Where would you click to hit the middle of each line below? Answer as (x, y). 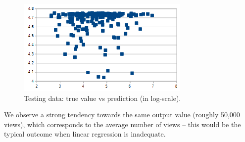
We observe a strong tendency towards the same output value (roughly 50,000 (122, 115)
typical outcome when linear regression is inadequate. (85, 134)
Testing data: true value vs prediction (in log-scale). (102, 98)
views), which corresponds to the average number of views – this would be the (122, 124)
